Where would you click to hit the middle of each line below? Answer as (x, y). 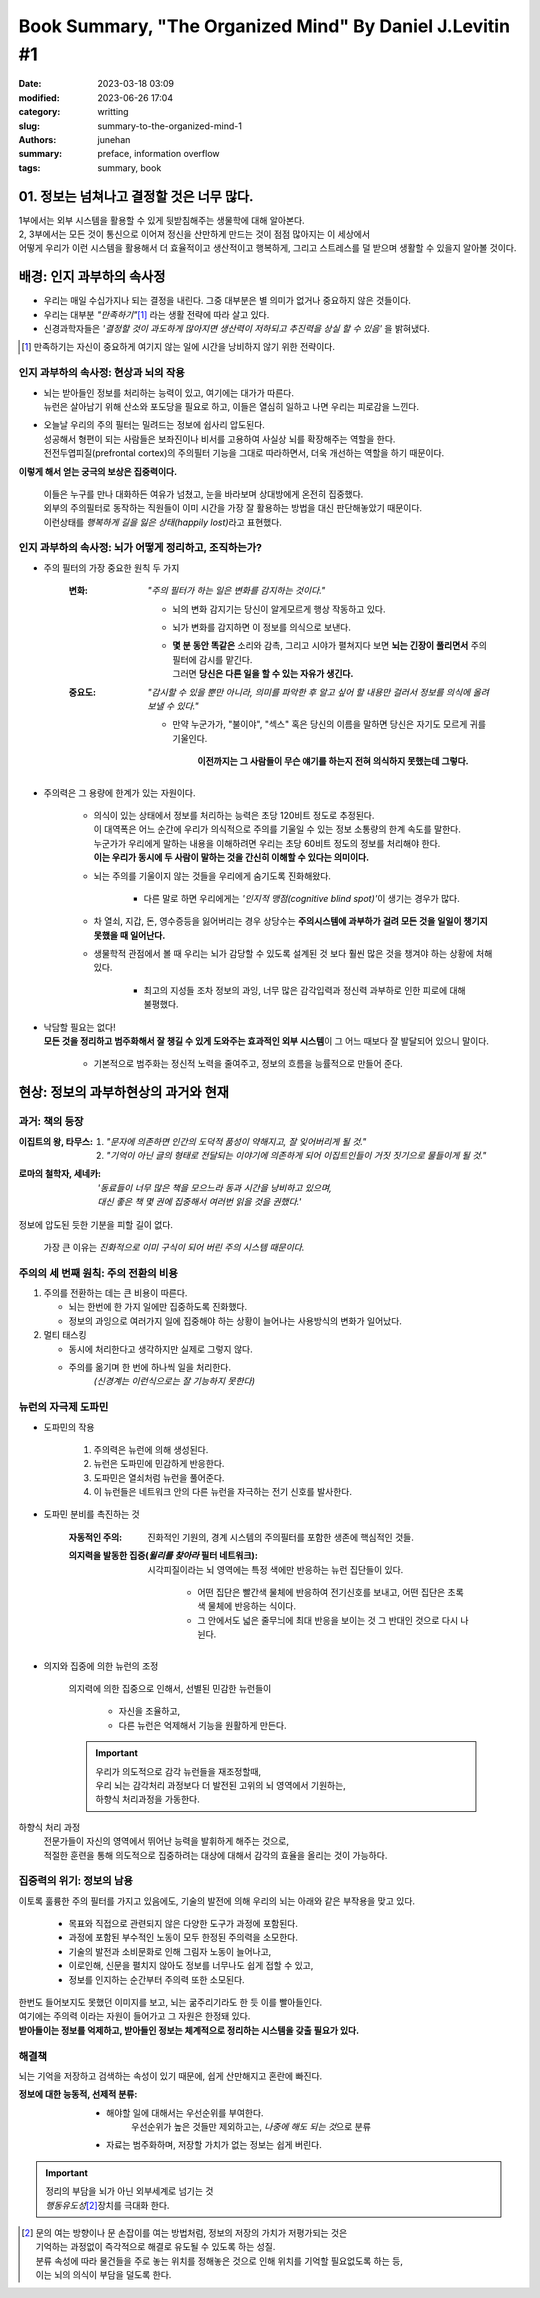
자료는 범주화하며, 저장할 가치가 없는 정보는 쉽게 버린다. (214, 2145)
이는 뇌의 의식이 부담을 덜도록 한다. (103, 2275)
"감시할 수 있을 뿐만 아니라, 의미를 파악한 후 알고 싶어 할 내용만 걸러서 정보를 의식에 (309, 692)
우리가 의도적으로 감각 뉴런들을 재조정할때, (178, 1771)
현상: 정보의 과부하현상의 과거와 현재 (124, 1092)
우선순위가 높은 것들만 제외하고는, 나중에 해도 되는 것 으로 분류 (251, 2127)
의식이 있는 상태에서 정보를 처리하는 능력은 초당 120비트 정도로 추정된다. (234, 815)
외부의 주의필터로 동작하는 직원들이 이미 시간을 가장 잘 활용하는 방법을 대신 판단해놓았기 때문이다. (233, 508)
